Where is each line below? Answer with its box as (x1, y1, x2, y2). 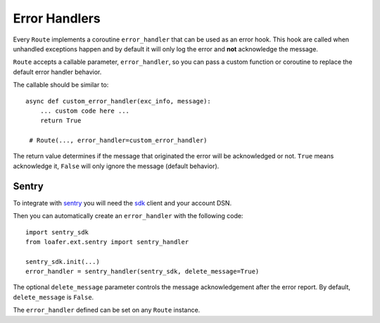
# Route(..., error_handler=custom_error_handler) (29, 137, 208, 144)
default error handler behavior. (13, 68, 102, 76)
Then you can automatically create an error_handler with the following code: (13, 212, 243, 220)
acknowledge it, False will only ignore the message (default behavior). (13, 162, 220, 170)
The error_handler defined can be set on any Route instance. (13, 306, 201, 315)
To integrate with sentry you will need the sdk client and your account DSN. (13, 198, 232, 207)
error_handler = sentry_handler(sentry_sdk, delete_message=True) (25, 267, 260, 276)
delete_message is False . (13, 293, 94, 301)
